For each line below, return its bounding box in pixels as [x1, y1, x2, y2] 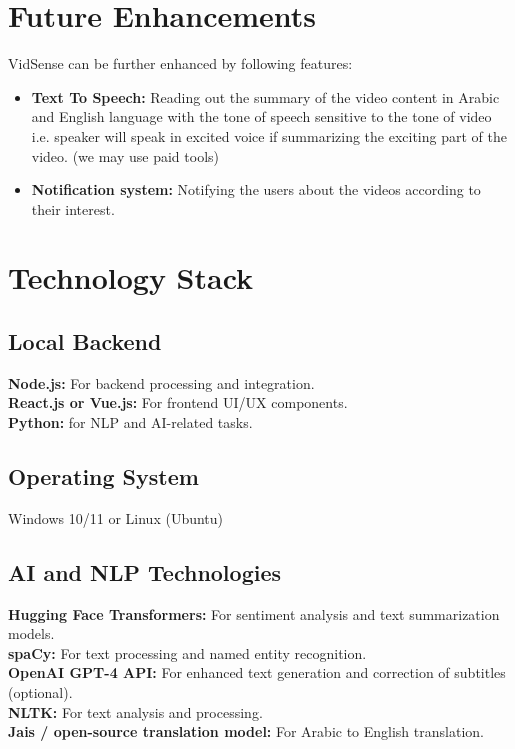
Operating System [8, 461, 199, 492]
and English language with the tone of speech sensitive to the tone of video [31, 106, 492, 127]
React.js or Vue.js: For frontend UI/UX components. [8, 392, 348, 413]
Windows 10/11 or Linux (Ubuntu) [8, 507, 224, 528]
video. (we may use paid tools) [31, 145, 219, 166]
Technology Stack [8, 257, 254, 298]
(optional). [8, 682, 73, 703]
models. [8, 623, 55, 644]
